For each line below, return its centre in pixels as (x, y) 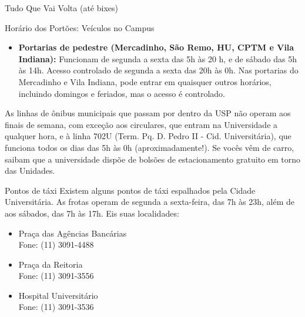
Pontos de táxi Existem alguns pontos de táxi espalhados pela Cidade (130, 190)
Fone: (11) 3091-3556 (56, 276)
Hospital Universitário (58, 295)
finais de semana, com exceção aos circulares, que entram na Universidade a (141, 124)
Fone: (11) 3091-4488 (56, 245)
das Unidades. (30, 171)
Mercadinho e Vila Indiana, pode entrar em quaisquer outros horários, (145, 81)
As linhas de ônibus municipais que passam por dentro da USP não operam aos (148, 113)
